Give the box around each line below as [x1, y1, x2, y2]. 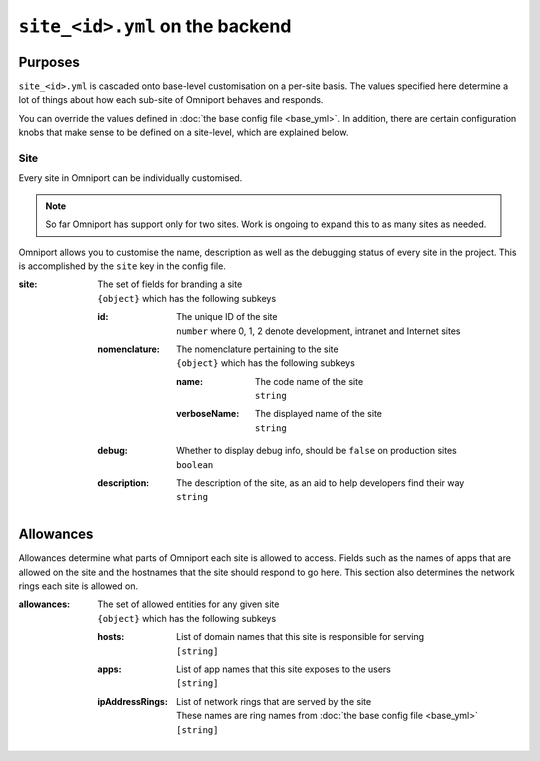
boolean [176, 459, 214, 470]
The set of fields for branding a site [97, 278, 243, 290]
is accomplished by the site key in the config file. [18, 260, 227, 272]
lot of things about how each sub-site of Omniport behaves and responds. [18, 94, 324, 106]
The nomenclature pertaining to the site [176, 343, 339, 355]
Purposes [18, 53, 80, 70]
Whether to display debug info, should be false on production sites [176, 445, 457, 457]
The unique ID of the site [176, 311, 278, 323]
